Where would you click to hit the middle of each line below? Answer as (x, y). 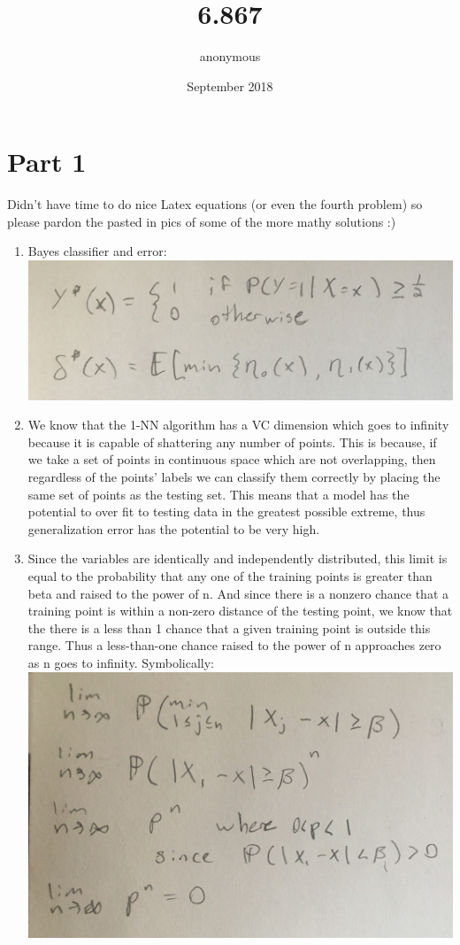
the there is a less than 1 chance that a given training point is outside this (229, 627)
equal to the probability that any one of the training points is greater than (230, 575)
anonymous (230, 56)
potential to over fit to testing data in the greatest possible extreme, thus (226, 511)
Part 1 (47, 162)
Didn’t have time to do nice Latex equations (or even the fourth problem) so (215, 204)
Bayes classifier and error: (97, 251)
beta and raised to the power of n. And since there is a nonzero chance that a (238, 593)
